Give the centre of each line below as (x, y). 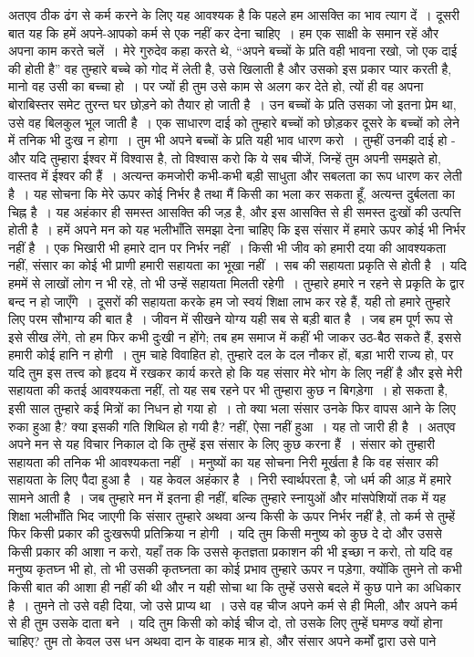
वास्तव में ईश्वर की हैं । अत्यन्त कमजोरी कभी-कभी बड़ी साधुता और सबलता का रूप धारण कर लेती (235, 176)
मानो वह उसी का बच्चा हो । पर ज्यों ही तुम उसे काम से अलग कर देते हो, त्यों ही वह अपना (216, 86)
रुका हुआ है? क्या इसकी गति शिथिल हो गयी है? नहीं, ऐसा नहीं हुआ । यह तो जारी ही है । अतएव (232, 426)
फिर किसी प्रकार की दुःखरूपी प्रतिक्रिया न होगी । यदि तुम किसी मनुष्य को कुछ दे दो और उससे (225, 533)
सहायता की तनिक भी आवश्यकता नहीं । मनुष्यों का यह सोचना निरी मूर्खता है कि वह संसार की (223, 461)
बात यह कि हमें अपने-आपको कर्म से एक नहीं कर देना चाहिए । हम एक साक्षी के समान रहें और (223, 32)
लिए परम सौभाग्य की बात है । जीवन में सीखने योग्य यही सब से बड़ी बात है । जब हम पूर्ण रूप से (231, 319)
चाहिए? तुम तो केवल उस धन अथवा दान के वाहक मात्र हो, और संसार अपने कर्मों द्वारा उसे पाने (222, 640)
